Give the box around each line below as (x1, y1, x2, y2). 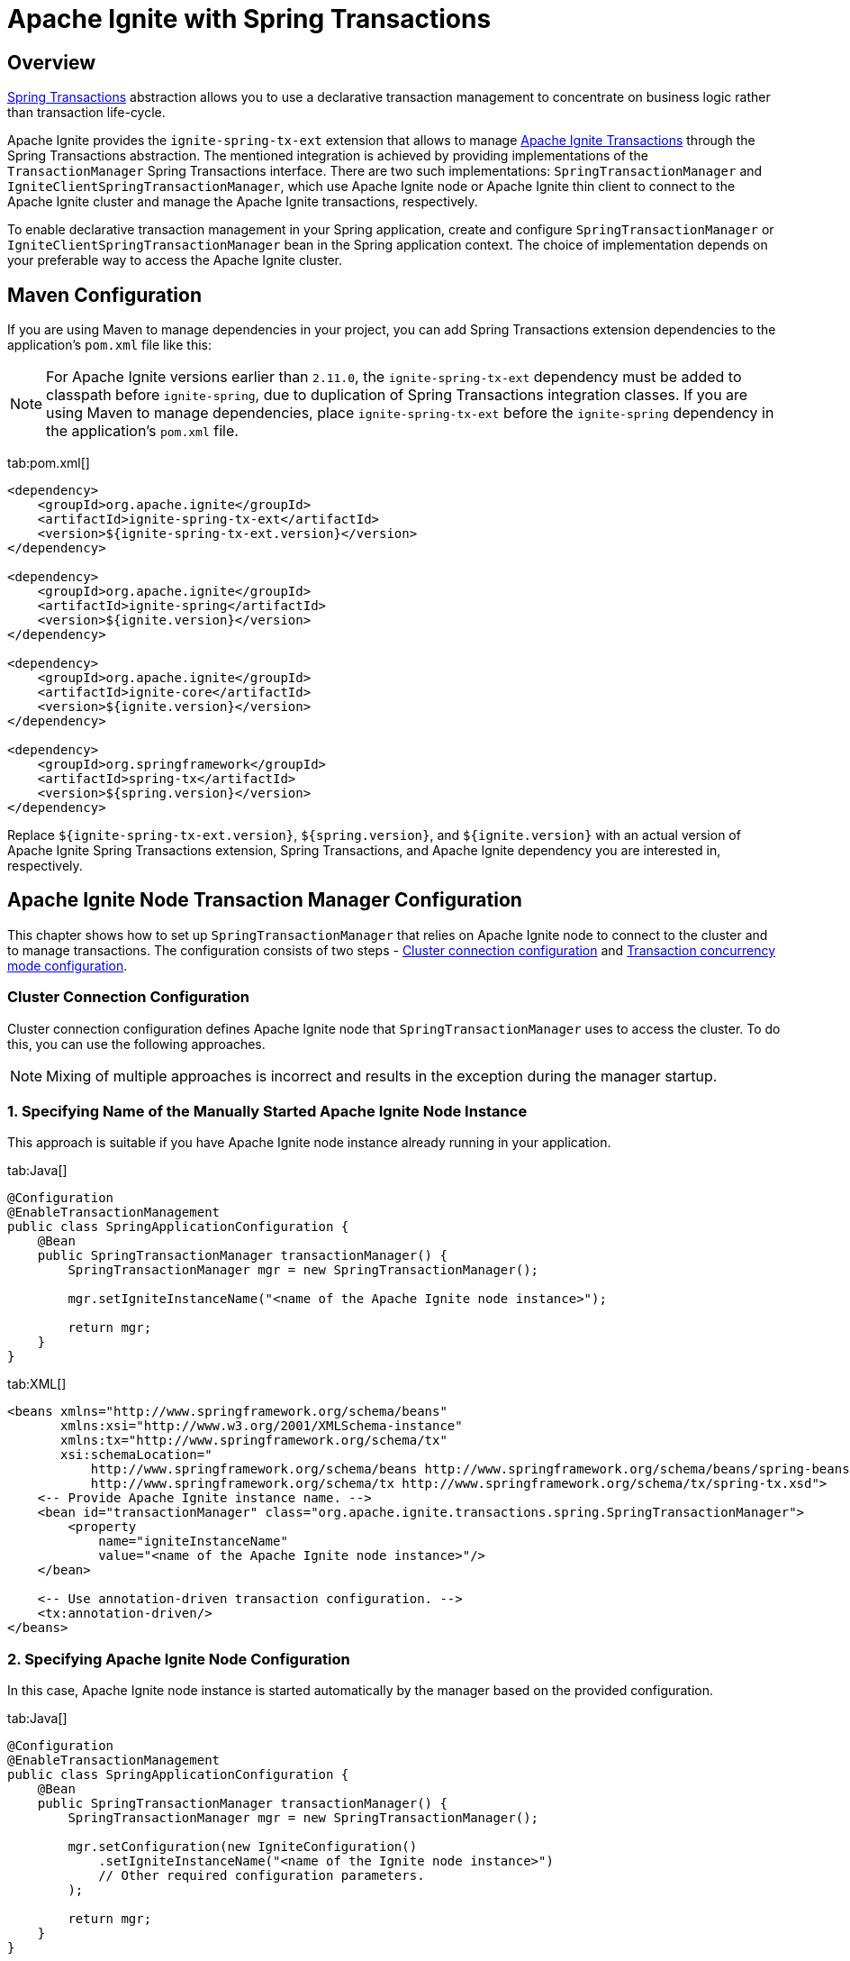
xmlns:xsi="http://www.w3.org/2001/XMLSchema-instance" (60, 1418, 463, 1434)
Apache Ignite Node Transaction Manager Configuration (7, 889, 522, 912)
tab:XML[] (7, 1376, 67, 1392)
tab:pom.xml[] (7, 455, 90, 471)
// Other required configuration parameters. (98, 1868, 425, 1883)
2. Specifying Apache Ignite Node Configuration (7, 1649, 350, 1668)
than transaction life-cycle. (7, 105, 166, 121)
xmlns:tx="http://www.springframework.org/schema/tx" (60, 1433, 448, 1448)
